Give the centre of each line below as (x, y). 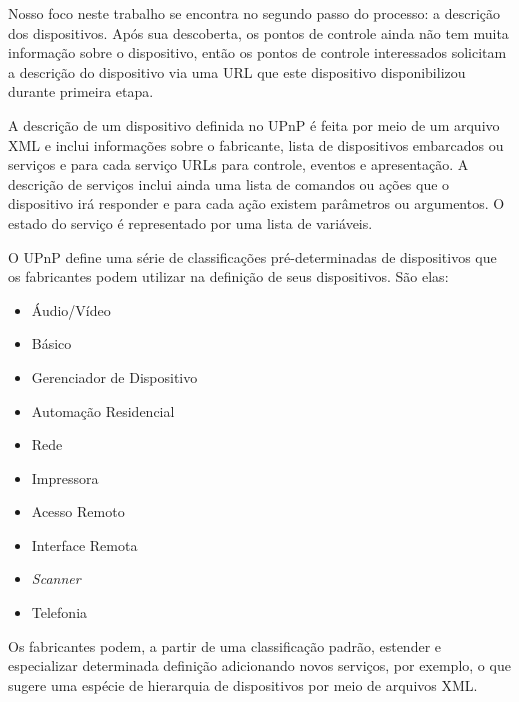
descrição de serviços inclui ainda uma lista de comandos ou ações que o (229, 183)
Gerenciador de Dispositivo (114, 376)
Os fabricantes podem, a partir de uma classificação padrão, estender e (225, 645)
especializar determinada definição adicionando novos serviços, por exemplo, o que (259, 665)
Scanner (56, 578)
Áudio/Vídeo (71, 309)
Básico (51, 343)
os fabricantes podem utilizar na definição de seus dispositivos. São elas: (228, 276)
